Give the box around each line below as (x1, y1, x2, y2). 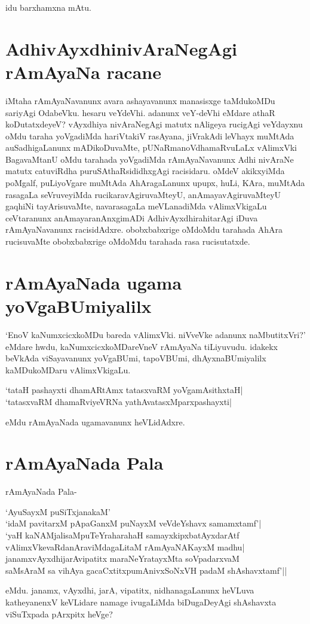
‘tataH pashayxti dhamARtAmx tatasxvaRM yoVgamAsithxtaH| (5, 383, 243, 396)
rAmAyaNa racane (5, 59, 161, 84)
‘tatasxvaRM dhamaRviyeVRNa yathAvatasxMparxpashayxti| (5, 395, 232, 407)
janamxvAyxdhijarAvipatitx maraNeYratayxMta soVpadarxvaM (5, 552, 240, 565)
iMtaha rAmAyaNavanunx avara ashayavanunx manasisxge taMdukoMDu (5, 94, 275, 106)
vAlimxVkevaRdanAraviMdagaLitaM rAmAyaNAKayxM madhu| (5, 540, 245, 553)
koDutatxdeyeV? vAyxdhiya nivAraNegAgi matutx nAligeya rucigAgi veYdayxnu (5, 118, 303, 130)
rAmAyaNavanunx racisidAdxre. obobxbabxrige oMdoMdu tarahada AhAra (5, 223, 283, 236)
